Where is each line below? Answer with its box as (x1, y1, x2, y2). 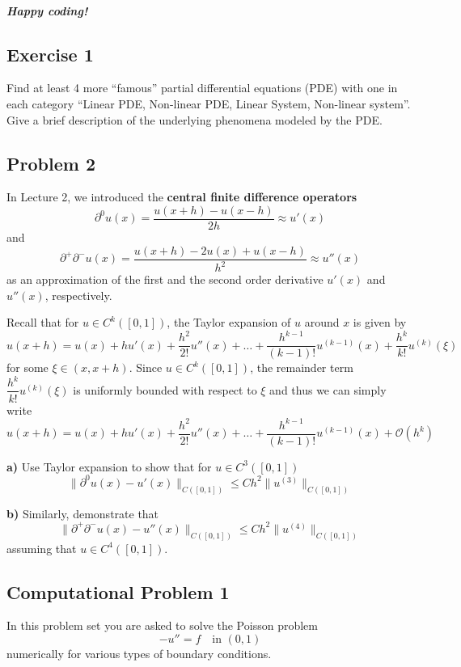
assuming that (6, 539, 77, 556)
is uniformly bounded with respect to (73, 381, 257, 398)
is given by (353, 314, 407, 331)
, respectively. (44, 286, 112, 303)
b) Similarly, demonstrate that (6, 504, 159, 521)
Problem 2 (6, 150, 95, 175)
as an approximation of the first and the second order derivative (6, 271, 324, 288)
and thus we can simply (269, 381, 387, 398)
